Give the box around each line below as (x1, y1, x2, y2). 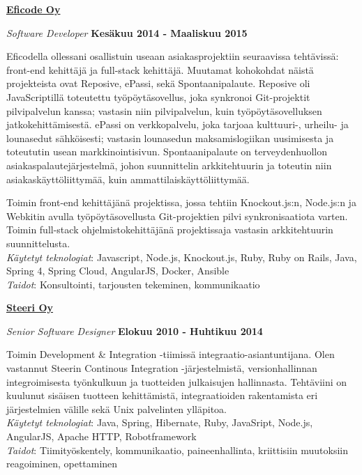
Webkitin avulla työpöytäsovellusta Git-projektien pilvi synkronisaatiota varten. (6, 208, 348, 223)
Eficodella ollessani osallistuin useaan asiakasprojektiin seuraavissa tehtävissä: (6, 49, 339, 63)
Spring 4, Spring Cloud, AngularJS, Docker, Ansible (6, 263, 229, 278)
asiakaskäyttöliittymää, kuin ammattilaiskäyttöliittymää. (6, 171, 250, 186)
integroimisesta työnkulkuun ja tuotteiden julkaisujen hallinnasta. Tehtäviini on (6, 374, 347, 389)
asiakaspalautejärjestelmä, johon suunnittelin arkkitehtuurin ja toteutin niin (6, 157, 332, 172)
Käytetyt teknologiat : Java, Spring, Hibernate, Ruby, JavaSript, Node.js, (6, 415, 313, 430)
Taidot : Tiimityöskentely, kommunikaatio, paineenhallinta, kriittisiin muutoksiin (6, 442, 349, 457)
